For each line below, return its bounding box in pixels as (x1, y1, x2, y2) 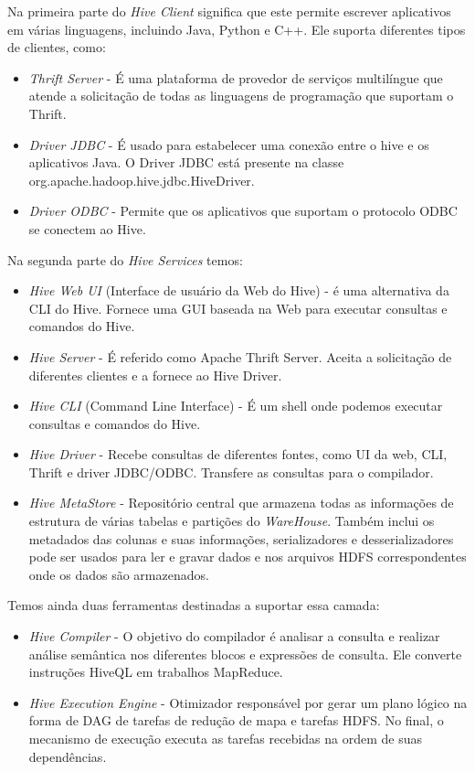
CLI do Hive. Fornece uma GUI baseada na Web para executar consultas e (28, 298, 448, 317)
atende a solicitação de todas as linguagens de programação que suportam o (28, 86, 454, 105)
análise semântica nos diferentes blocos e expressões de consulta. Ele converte (28, 644, 462, 663)
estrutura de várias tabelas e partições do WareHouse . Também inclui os (28, 511, 435, 531)
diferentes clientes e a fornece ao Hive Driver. (28, 365, 282, 384)
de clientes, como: (7, 38, 106, 57)
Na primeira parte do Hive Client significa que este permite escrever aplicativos (7, 2, 451, 20)
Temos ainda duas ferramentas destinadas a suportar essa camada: (7, 595, 380, 615)
